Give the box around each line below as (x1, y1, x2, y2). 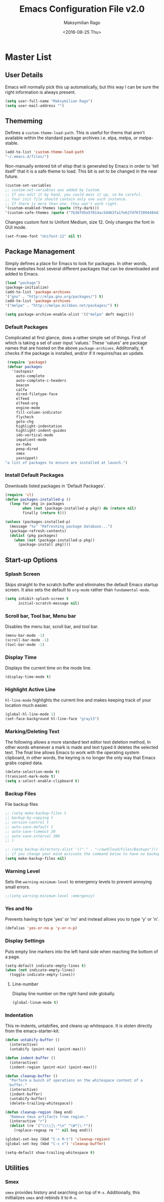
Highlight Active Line (5, 686, 56, 693)
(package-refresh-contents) (9, 528, 67, 533)
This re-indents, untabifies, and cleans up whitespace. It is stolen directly (5, 1023, 152, 1029)
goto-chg (16, 419, 34, 424)
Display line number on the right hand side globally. (12, 991, 116, 997)
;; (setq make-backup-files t (5, 811, 67, 816)
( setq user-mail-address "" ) (5, 103, 64, 108)
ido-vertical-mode (16, 433, 54, 438)
